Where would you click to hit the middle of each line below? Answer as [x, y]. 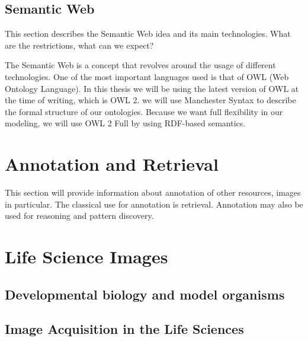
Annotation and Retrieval [112, 164]
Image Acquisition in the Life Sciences [124, 329]
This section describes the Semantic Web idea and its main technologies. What [148, 34]
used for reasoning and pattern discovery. [79, 216]
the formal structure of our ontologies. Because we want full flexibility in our [144, 111]
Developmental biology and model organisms [145, 294]
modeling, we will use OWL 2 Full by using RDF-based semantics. [125, 123]
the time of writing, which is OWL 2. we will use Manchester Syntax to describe [150, 100]
